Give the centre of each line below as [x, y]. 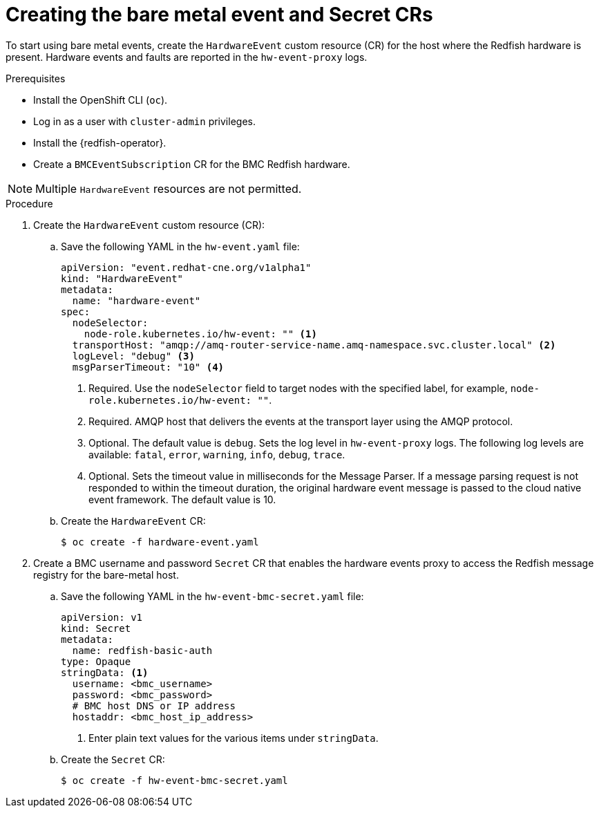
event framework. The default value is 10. [182, 499]
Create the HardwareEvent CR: [133, 521]
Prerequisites [36, 78]
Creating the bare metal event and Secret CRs [219, 15]
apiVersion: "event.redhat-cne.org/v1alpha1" [186, 267]
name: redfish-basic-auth [142, 650]
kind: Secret [96, 628]
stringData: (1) [105, 672]
